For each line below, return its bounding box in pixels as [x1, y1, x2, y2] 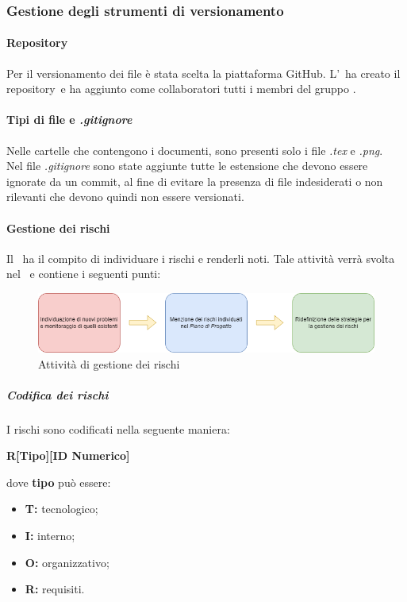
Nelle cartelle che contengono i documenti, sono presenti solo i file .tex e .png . [6, 141, 383, 158]
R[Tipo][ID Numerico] [6, 447, 130, 464]
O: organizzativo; [25, 554, 109, 570]
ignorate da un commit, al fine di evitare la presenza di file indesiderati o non [6, 172, 383, 189]
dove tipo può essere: [6, 473, 111, 490]
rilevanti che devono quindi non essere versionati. [6, 188, 244, 205]
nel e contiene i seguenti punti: [6, 265, 161, 282]
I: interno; [25, 527, 75, 544]
